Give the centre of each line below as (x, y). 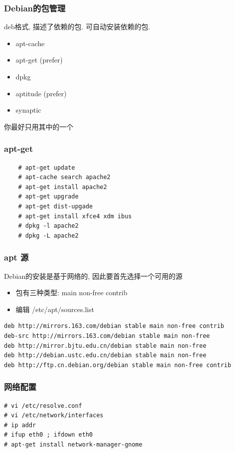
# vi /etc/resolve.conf (43, 406)
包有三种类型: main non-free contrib (71, 292)
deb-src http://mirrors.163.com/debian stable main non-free (107, 336)
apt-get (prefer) (39, 60)
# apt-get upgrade (48, 197)
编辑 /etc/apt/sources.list (55, 309)
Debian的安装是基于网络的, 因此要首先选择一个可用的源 (93, 276)
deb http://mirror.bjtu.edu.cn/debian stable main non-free (105, 346)
